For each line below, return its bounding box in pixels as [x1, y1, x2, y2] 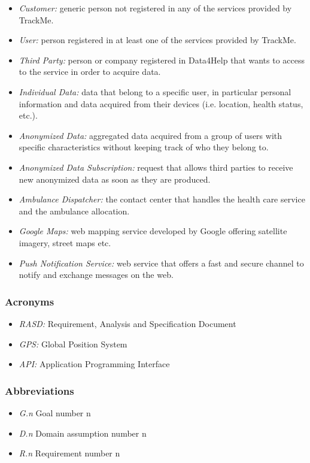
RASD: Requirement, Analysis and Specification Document [19, 317, 236, 329]
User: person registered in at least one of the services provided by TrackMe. [19, 34, 296, 46]
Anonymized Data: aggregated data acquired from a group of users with [19, 129, 282, 141]
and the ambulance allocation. [19, 204, 130, 217]
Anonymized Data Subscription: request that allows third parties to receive [19, 161, 293, 173]
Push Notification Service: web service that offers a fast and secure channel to [19, 256, 304, 269]
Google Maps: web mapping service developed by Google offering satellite [19, 225, 287, 237]
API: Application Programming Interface [19, 358, 170, 370]
